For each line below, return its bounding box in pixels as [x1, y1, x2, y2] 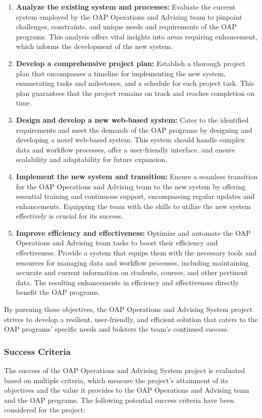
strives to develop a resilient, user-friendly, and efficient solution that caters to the [4, 313, 258, 324]
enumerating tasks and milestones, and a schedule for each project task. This [16, 78, 254, 88]
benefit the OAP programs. [16, 287, 100, 297]
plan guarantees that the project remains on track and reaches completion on [16, 87, 255, 98]
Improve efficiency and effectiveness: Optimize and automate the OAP [16, 227, 251, 238]
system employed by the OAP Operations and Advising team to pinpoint [16, 11, 242, 22]
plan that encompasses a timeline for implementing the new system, [16, 68, 226, 78]
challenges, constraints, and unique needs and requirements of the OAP [16, 21, 237, 32]
